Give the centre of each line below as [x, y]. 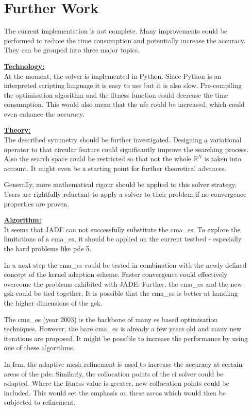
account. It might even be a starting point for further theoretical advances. [115, 168]
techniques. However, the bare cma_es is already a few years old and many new [123, 329]
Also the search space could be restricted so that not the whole [98, 159]
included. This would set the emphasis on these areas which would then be [115, 392]
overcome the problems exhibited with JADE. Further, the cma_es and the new [123, 283]
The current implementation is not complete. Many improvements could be [116, 31]
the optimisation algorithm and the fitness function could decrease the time [116, 94]
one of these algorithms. [40, 348]
